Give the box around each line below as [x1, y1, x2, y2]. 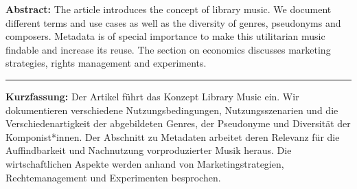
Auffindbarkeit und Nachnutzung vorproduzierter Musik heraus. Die [5, 143, 292, 157]
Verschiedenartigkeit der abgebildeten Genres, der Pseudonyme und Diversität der [5, 116, 351, 131]
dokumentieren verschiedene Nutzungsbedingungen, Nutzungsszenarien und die [5, 102, 338, 117]
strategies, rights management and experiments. [5, 56, 207, 70]
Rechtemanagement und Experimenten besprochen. [5, 170, 221, 184]
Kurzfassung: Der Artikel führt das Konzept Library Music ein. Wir [5, 89, 299, 103]
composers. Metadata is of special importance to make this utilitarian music [5, 29, 325, 43]
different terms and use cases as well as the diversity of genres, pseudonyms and [5, 15, 341, 30]
